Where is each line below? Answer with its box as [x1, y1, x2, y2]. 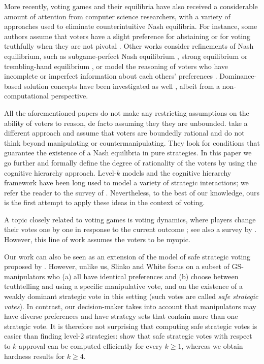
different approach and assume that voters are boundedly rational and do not [4, 127, 245, 138]
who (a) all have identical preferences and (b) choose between [47, 271, 239, 281]
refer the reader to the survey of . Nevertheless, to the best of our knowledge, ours [4, 187, 260, 197]
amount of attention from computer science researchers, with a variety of [4, 11, 230, 21]
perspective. [51, 90, 88, 101]
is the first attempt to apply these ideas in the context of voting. [4, 197, 205, 208]
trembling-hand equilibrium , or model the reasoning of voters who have [4, 60, 228, 71]
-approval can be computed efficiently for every [16, 341, 162, 351]
